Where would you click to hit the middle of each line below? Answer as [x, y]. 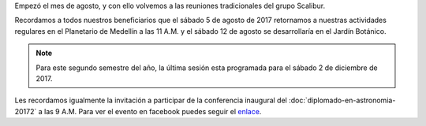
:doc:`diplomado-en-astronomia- [342, 100]
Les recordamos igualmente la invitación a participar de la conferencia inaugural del [151, 100]
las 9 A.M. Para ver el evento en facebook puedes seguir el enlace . [153, 111]
